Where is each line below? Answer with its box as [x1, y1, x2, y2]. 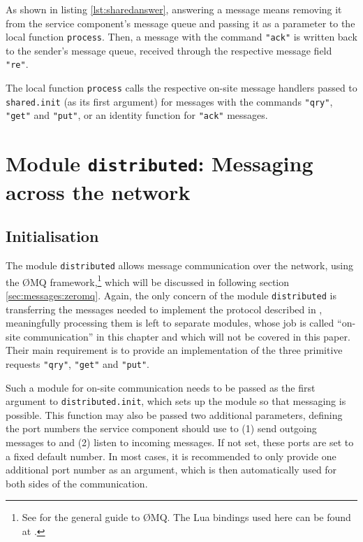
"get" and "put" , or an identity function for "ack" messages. [6, 108, 268, 122]
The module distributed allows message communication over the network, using [6, 257, 353, 272]
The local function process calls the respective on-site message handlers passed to [6, 80, 357, 95]
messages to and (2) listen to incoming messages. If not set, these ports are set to [6, 434, 354, 449]
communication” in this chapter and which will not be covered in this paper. [23, 329, 350, 343]
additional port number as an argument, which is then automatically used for [6, 462, 337, 477]
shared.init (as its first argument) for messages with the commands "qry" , [6, 94, 333, 108]
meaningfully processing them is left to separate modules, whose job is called [6, 315, 334, 330]
